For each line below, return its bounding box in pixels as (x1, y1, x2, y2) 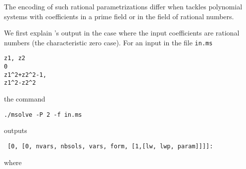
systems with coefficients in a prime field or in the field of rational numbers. (4, 11, 234, 21)
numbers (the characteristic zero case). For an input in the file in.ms (4, 37, 213, 47)
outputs (4, 125, 27, 135)
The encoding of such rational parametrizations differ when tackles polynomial (4, 1, 243, 11)
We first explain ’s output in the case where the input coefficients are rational (4, 28, 240, 38)
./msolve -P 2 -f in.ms (4, 111, 82, 118)
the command (4, 94, 46, 104)
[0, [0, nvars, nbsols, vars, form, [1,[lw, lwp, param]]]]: (7, 142, 213, 150)
